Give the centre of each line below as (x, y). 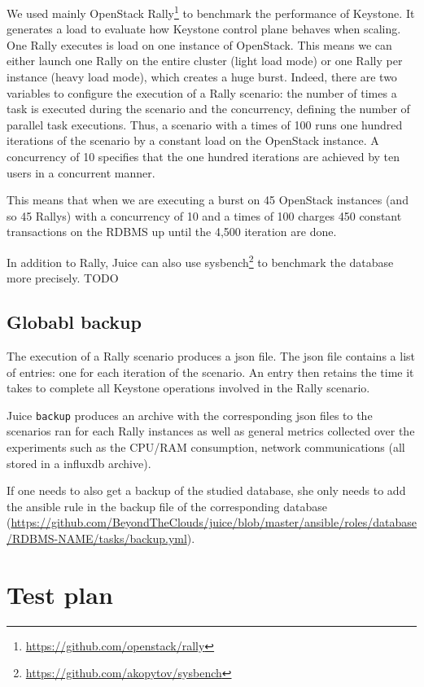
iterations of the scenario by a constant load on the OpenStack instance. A (193, 140)
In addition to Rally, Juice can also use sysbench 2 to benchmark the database (200, 260)
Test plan (60, 594)
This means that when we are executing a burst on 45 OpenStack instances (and (208, 200)
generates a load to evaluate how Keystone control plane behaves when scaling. (204, 29)
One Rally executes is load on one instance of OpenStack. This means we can (199, 44)
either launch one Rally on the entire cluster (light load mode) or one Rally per (205, 61)
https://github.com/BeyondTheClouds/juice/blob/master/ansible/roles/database (214, 522)
